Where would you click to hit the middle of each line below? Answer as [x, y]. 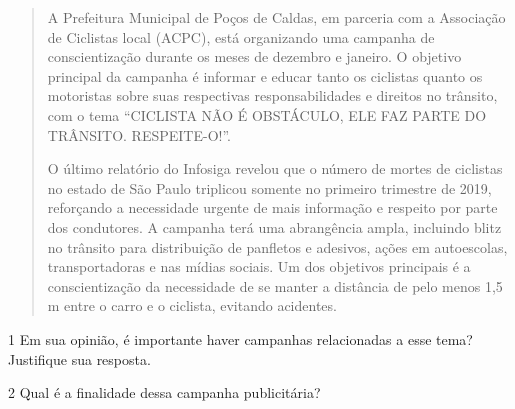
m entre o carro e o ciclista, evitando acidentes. [192, 305]
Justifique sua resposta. [79, 358]
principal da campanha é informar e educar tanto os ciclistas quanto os [265, 75]
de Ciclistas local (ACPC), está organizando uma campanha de [241, 36]
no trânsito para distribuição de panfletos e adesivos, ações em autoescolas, [277, 246]
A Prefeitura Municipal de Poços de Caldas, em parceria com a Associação [276, 17]
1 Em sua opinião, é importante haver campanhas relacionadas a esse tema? [240, 338]
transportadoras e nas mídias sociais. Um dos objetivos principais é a [259, 266]
